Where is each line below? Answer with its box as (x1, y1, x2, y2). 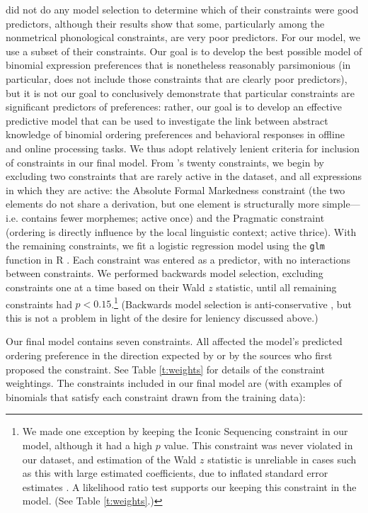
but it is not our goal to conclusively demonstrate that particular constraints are (6, 85, 355, 100)
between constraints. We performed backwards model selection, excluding (6, 266, 323, 281)
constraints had (6, 296, 72, 311)
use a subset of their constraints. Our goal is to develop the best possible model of (6, 43, 362, 58)
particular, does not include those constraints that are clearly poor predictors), (6, 71, 347, 86)
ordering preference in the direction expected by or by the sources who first (6, 347, 333, 362)
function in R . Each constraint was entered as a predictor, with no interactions (6, 252, 351, 266)
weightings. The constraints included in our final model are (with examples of (6, 376, 342, 390)
